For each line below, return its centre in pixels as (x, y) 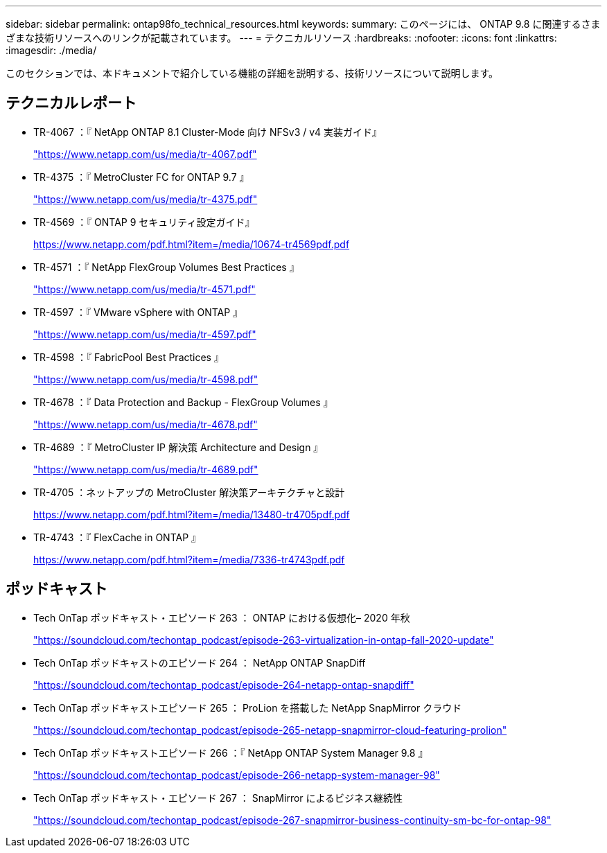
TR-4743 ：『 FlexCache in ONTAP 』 (117, 537)
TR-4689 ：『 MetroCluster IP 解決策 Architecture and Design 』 (178, 447)
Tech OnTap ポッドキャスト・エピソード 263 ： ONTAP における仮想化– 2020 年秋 (222, 617)
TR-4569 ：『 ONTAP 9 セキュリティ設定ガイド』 (144, 222)
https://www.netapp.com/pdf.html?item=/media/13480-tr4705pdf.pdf (192, 514)
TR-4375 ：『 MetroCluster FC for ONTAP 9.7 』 (141, 177)
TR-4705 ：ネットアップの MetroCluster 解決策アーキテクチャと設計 (189, 492)
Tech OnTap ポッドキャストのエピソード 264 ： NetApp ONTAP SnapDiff (200, 662)
